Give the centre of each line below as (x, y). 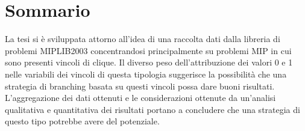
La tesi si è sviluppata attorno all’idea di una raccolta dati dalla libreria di (143, 39)
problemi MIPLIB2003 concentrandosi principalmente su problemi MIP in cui (148, 50)
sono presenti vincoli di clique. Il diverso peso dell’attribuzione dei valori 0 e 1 (149, 62)
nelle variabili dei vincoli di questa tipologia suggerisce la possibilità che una (146, 74)
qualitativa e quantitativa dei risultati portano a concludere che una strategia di (152, 109)
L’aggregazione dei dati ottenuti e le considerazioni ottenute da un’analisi (140, 98)
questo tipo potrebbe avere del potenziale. (82, 121)
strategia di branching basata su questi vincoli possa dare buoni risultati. (140, 86)
